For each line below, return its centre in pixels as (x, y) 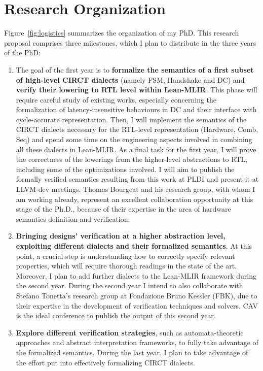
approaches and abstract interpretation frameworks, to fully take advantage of (137, 342)
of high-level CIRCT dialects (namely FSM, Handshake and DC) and (130, 79)
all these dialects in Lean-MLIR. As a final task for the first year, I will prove (136, 149)
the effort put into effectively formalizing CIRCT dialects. (105, 362)
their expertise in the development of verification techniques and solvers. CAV (137, 305)
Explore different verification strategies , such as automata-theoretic (130, 332)
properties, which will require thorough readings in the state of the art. (126, 266)
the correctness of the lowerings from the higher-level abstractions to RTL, (132, 159)
